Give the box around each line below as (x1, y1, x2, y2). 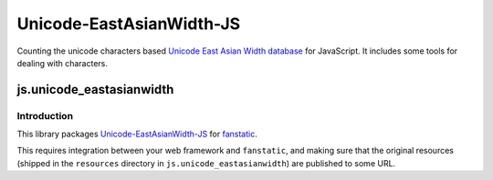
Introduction (16, 109, 73, 122)
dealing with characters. (16, 57, 109, 68)
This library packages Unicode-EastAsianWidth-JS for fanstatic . (16, 128, 257, 140)
